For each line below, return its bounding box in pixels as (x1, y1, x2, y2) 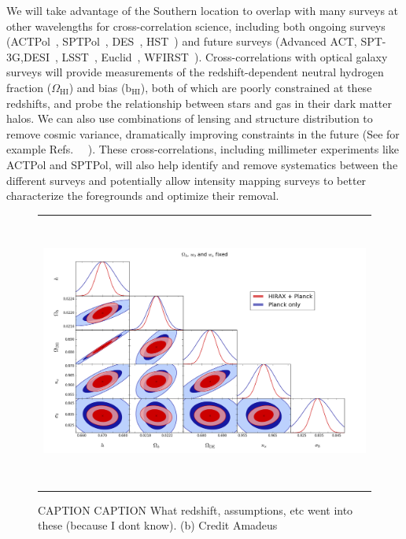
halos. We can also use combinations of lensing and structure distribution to (6, 110, 373, 127)
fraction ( (6, 79, 52, 95)
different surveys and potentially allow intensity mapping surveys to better (6, 172, 367, 188)
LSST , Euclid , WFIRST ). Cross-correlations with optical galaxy (61, 48, 388, 65)
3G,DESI (6, 48, 50, 65)
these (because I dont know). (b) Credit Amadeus (38, 517, 278, 533)
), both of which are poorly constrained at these (140, 79, 372, 95)
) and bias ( (68, 79, 126, 95)
